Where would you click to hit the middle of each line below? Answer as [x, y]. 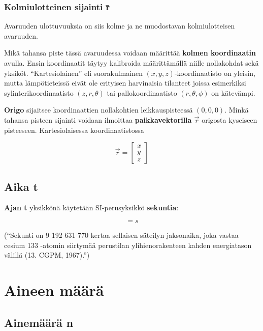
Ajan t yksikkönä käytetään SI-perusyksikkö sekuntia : [91, 208]
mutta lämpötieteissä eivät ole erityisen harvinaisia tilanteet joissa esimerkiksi [125, 83]
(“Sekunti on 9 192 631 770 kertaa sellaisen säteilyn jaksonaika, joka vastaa [121, 235]
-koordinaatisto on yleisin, [215, 73]
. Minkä [237, 110]
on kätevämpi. [233, 92]
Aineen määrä [54, 289]
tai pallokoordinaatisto [142, 92]
